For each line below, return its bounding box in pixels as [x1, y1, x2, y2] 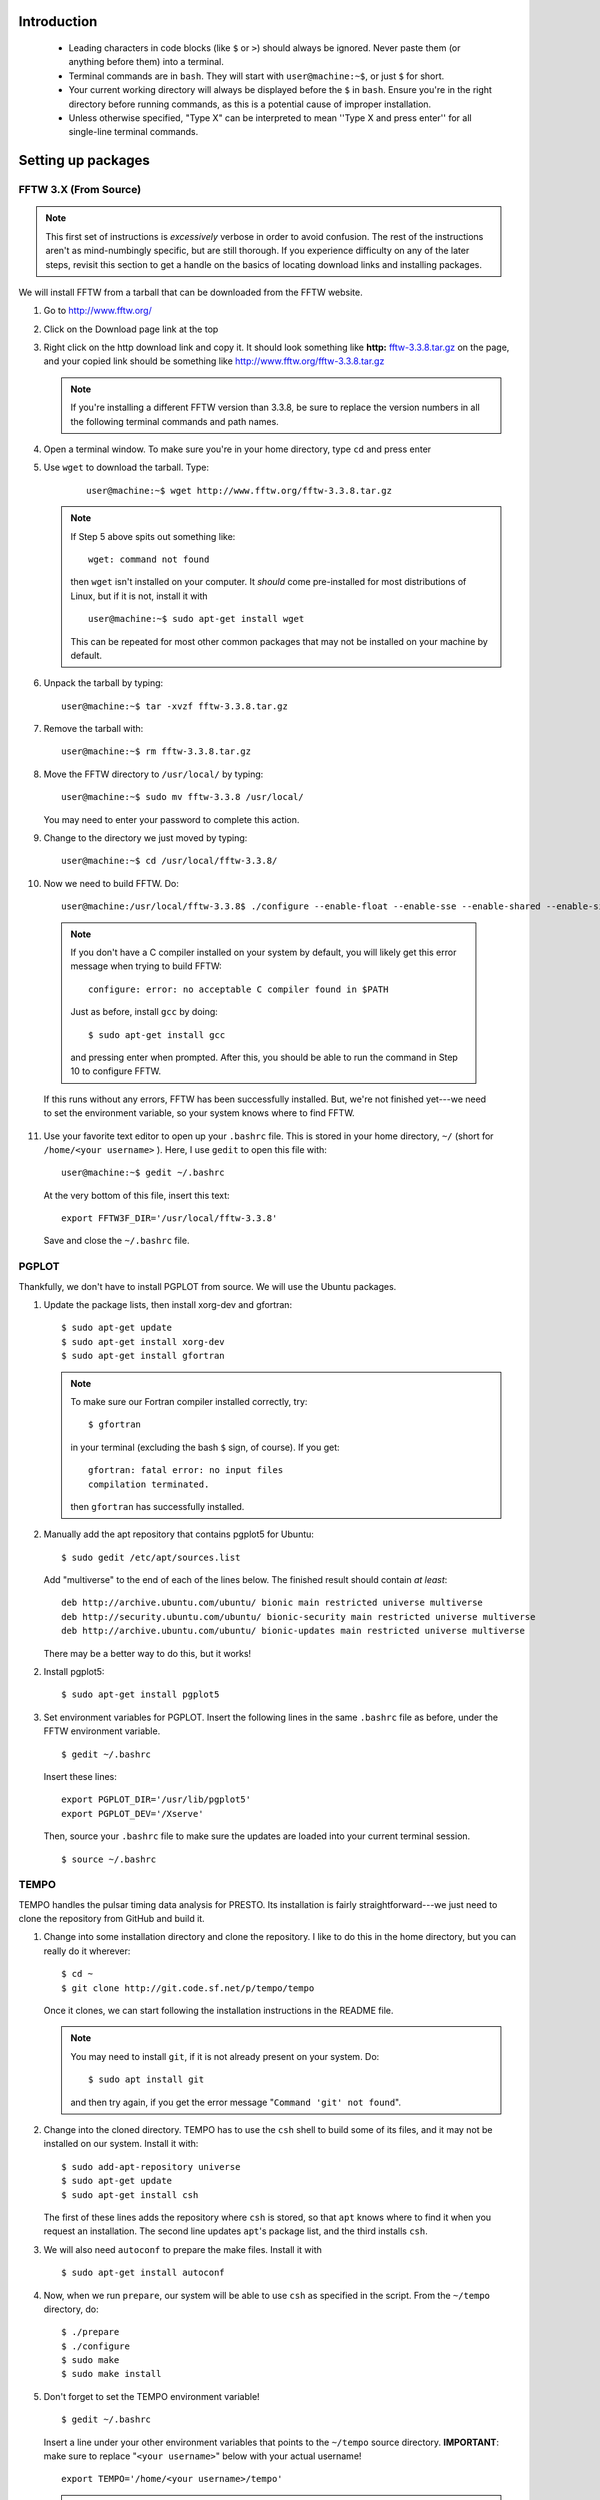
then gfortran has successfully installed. [70, 1500, 245, 1512]
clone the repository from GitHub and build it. [18, 1913, 205, 1925]
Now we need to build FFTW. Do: [43, 877, 179, 889]
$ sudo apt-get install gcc [88, 1029, 226, 1040]
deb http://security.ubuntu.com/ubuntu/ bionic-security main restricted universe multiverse [61, 1611, 536, 1622]
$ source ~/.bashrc [61, 1853, 157, 1865]
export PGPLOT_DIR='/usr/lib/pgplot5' [61, 1794, 252, 1805]
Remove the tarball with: [43, 723, 144, 735]
